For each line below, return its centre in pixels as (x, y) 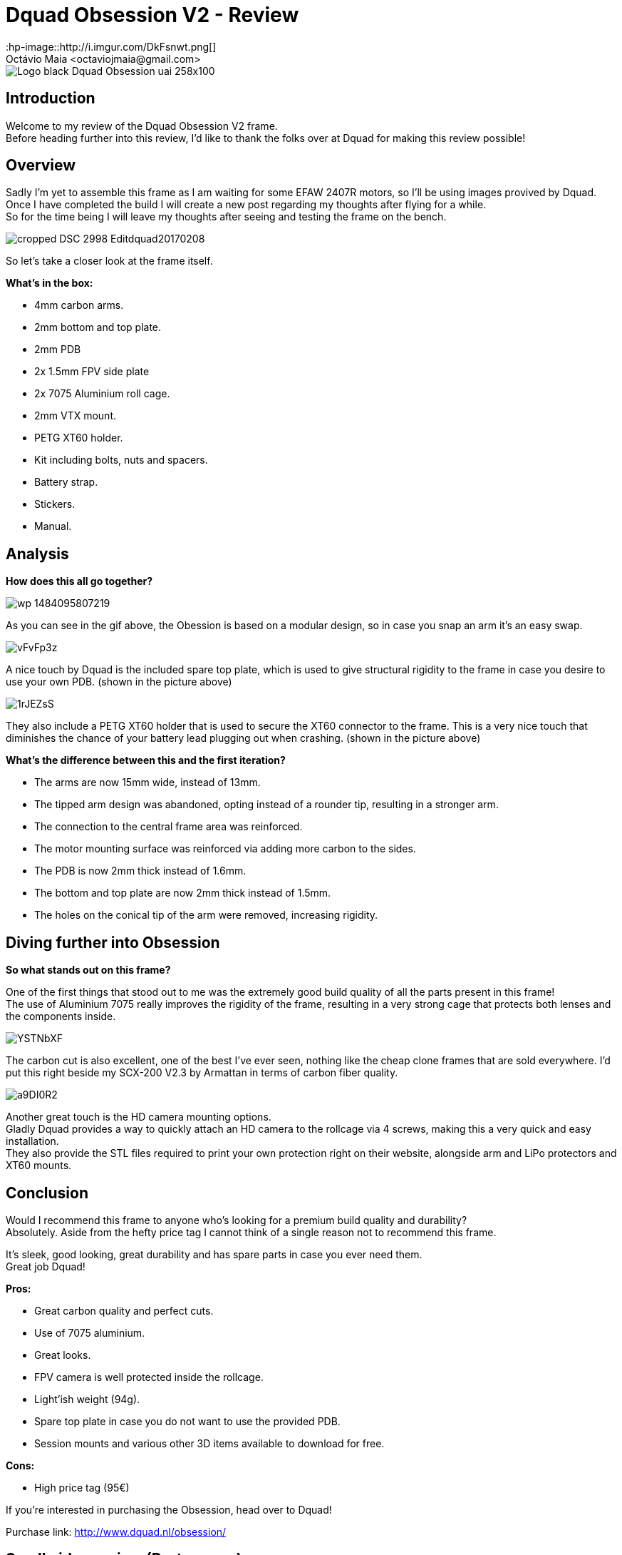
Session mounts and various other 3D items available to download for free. (209, 1443)
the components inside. (61, 1016)
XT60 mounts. (39, 1166)
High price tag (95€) (82, 1487)
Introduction (51, 98)
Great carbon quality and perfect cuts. (124, 1310)
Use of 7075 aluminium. (90, 1332)
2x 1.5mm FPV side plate (92, 372)
